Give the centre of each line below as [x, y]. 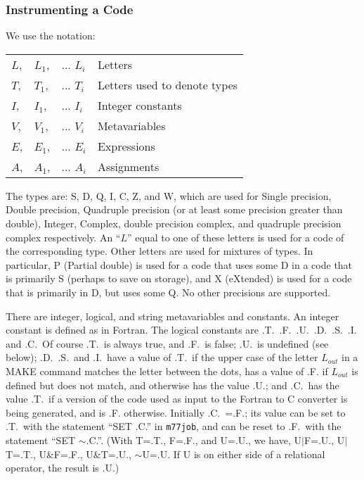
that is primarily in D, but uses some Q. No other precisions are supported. [168, 292]
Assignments [128, 166]
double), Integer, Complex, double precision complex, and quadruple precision [174, 223]
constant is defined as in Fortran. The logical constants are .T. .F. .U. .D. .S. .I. [181, 330]
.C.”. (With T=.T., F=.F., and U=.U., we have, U [194, 440]
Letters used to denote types [168, 84]
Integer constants [139, 105]
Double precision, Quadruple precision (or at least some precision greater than [174, 209]
